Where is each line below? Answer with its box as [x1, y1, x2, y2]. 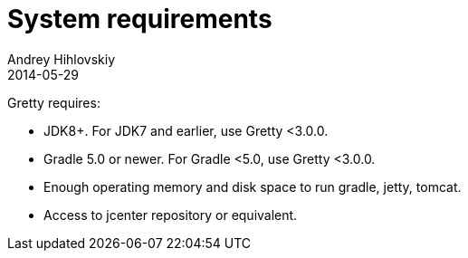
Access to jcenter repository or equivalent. [43, 206, 298, 223]
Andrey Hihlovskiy [7, 51, 116, 67]
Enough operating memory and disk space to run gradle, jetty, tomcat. [43, 178, 462, 195]
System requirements [7, 4, 272, 34]
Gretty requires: [7, 94, 100, 110]
